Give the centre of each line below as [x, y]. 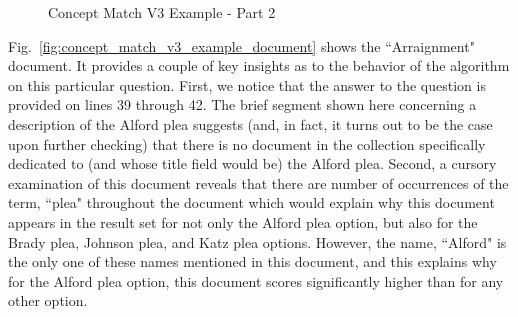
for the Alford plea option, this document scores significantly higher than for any [256, 280]
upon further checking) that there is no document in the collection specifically [247, 143]
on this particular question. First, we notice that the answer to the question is [247, 84]
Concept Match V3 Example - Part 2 [162, 12]
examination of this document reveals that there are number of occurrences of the [258, 182]
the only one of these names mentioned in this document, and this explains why [252, 261]
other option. [48, 300]
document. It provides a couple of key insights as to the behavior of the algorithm [259, 65]
